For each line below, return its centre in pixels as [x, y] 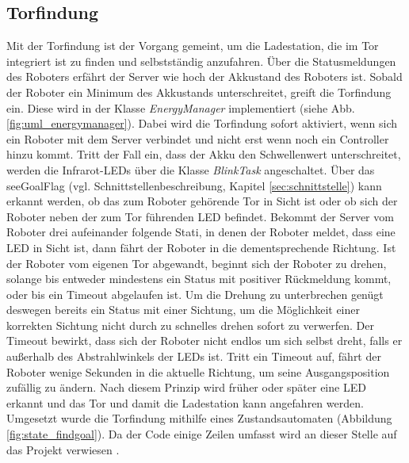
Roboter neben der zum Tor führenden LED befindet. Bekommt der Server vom [200, 216]
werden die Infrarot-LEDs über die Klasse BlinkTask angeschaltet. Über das [191, 169]
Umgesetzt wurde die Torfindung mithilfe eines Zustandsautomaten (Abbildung [199, 418]
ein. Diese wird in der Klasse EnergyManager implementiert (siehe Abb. [181, 107]
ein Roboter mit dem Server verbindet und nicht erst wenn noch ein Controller [198, 138]
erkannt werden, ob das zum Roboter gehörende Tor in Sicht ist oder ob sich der [202, 201]
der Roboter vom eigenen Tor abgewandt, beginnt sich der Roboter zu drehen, [197, 263]
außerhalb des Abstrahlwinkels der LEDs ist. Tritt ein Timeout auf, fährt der [194, 356]
